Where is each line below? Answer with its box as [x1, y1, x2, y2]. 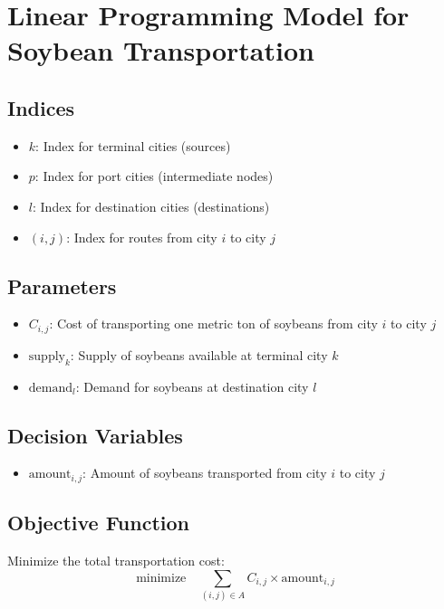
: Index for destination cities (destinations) [32, 196, 270, 215]
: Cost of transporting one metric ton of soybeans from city [49, 314, 378, 333]
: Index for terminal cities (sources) [35, 136, 231, 155]
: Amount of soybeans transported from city [82, 463, 327, 482]
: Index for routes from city [66, 227, 217, 246]
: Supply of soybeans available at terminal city [70, 345, 328, 364]
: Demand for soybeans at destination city [75, 376, 309, 395]
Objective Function [7, 509, 190, 537]
